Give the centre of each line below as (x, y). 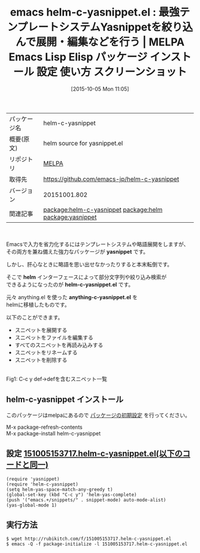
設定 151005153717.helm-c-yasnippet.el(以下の (94, 454)
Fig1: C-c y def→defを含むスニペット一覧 (57, 379)
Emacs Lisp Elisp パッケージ (78, 57)
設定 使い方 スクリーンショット (112, 72)
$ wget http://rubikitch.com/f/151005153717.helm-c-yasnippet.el (89, 539)
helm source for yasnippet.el (83, 143)
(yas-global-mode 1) (32, 505)
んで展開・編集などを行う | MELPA (100, 42)
